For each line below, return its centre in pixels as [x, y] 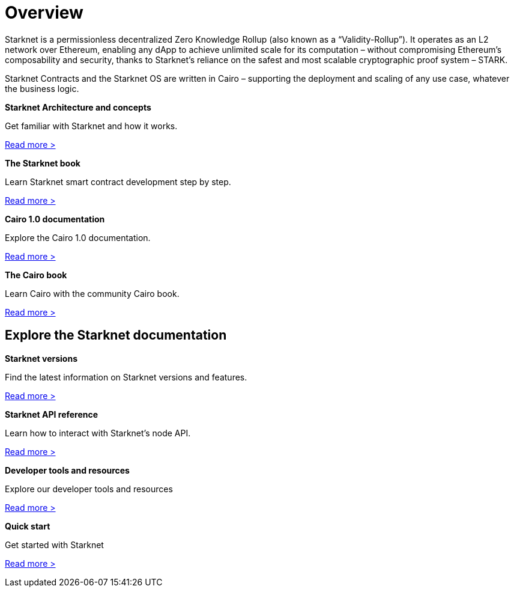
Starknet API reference [52, 414]
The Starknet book [43, 163]
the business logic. [42, 88]
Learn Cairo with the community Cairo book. [92, 293]
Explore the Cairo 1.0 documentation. [78, 237]
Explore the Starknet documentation [116, 335]
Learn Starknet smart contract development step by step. [118, 182]
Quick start [28, 526]
